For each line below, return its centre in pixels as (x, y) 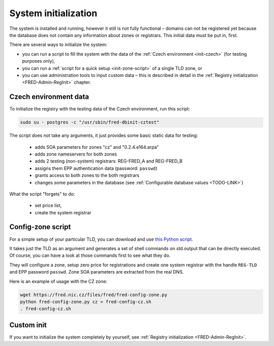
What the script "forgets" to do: (42, 194)
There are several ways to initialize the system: (58, 45)
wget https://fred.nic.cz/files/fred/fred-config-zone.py (94, 295)
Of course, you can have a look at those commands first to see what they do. (90, 255)
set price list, (48, 206)
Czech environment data (49, 97)
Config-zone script (40, 227)
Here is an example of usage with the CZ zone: (58, 281)
